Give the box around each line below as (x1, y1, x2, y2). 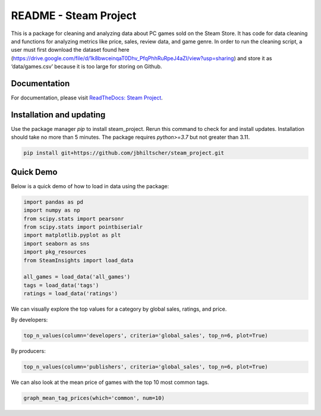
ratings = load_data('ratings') (23, 290, 118, 297)
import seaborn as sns (23, 240, 90, 247)
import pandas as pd (23, 198, 83, 205)
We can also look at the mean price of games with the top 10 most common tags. (11, 379, 209, 386)
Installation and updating (11, 110, 106, 120)
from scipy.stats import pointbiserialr (23, 223, 143, 230)
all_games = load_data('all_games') (23, 274, 131, 280)
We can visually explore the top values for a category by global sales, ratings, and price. (11, 305, 227, 312)
